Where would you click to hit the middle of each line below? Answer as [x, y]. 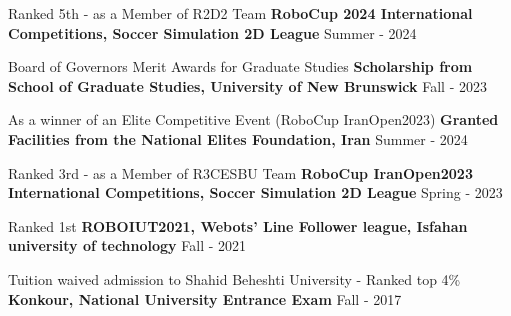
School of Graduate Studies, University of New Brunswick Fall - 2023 [247, 85]
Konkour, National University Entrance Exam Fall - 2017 [205, 298]
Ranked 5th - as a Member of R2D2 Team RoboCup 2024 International [240, 13]
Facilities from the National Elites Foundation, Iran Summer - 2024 [238, 138]
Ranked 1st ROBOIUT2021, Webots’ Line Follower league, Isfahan [238, 225]
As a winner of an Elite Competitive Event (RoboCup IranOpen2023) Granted [253, 119]
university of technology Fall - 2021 [127, 245]
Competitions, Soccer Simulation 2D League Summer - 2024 [212, 32]
